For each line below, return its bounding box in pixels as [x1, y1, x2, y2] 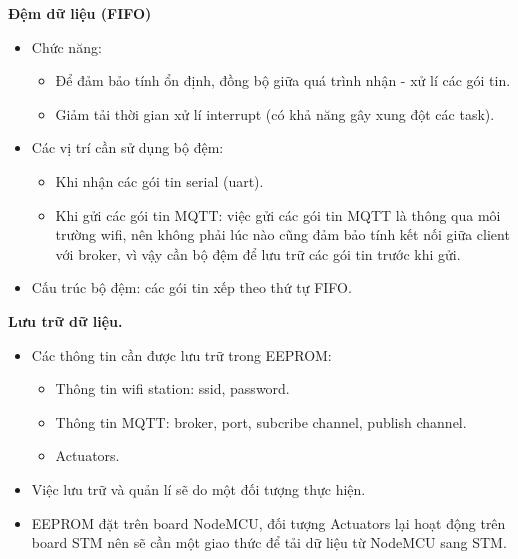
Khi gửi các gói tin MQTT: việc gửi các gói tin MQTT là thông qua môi [55, 204, 501, 225]
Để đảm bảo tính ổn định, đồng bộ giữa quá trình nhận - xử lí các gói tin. [55, 70, 511, 91]
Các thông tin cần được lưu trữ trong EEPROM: [31, 344, 332, 365]
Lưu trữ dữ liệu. [8, 310, 123, 331]
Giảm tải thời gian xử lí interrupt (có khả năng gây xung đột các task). [55, 103, 495, 124]
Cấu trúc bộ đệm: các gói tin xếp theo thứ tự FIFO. [31, 277, 352, 298]
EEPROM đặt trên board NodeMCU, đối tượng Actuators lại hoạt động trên [31, 512, 506, 533]
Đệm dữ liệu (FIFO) [8, 3, 152, 23]
